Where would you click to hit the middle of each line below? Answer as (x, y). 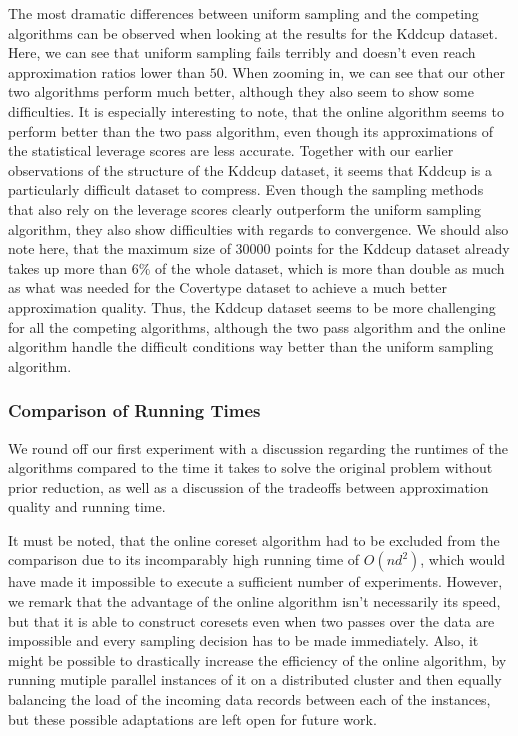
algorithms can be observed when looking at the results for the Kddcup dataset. (253, 32)
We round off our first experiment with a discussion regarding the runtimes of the (258, 447)
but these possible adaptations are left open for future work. (192, 718)
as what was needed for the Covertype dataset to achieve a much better (227, 287)
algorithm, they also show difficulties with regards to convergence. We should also (258, 228)
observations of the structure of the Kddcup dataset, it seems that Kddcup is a (250, 169)
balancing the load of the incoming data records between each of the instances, (249, 699)
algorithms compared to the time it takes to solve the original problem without (250, 467)
